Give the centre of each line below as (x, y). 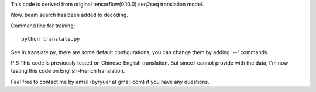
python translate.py (51, 39)
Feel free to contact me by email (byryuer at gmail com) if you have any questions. (110, 82)
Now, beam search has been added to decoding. (69, 15)
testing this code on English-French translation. (68, 71)
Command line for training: (43, 26)
